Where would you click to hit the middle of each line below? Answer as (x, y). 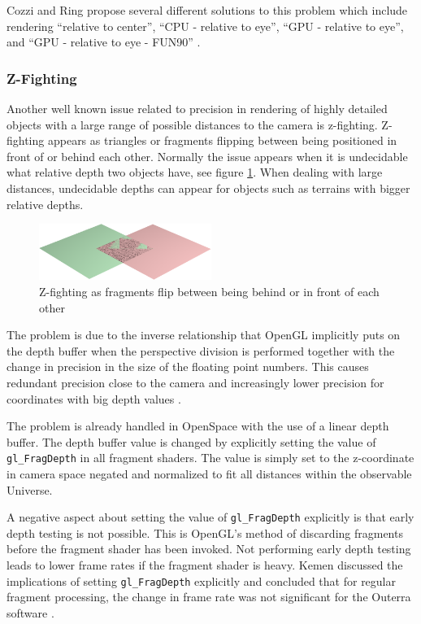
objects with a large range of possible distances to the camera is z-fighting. (192, 124)
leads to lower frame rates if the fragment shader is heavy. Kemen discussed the (205, 565)
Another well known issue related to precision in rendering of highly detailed (197, 108)
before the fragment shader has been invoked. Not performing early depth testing (209, 549)
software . (30, 612)
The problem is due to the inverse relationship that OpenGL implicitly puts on (204, 335)
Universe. (30, 489)
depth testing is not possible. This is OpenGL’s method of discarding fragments (205, 532)
